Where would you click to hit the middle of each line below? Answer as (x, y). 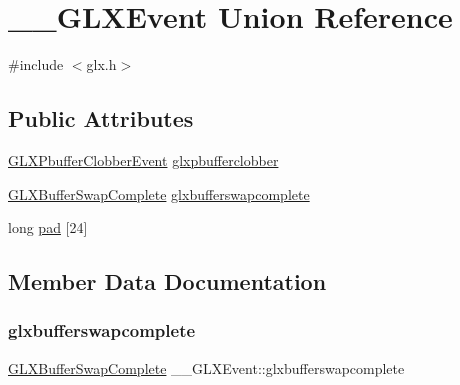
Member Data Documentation (167, 281)
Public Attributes (101, 118)
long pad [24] (48, 227)
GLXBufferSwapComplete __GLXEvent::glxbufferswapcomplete (206, 367)
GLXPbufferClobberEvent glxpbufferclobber (143, 159)
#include (36, 64)
